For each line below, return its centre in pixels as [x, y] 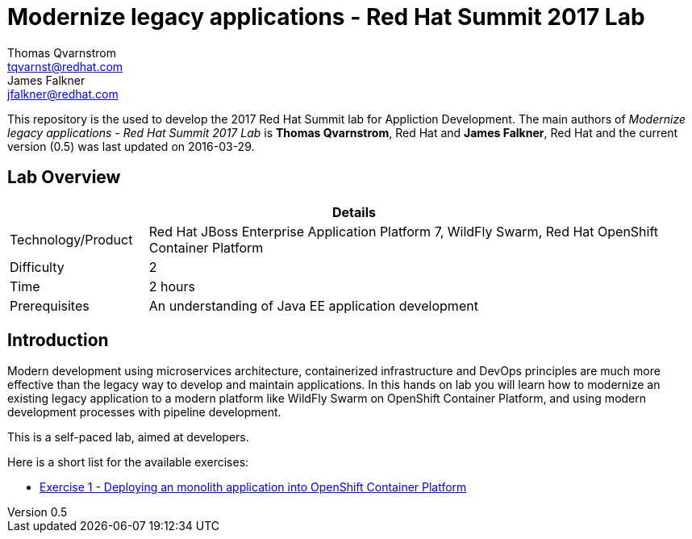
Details [354, 212]
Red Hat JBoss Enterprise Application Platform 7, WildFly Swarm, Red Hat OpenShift [404, 231]
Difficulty [37, 267]
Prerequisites [50, 305]
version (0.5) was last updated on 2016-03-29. [131, 146]
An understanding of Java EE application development [313, 305]
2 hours [172, 286]
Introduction [58, 341]
